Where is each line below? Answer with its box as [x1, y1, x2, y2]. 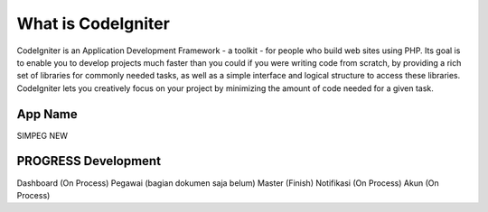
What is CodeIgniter [16, 14, 171, 33]
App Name [16, 106, 78, 122]
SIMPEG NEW [16, 130, 68, 141]
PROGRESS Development [16, 153, 162, 169]
